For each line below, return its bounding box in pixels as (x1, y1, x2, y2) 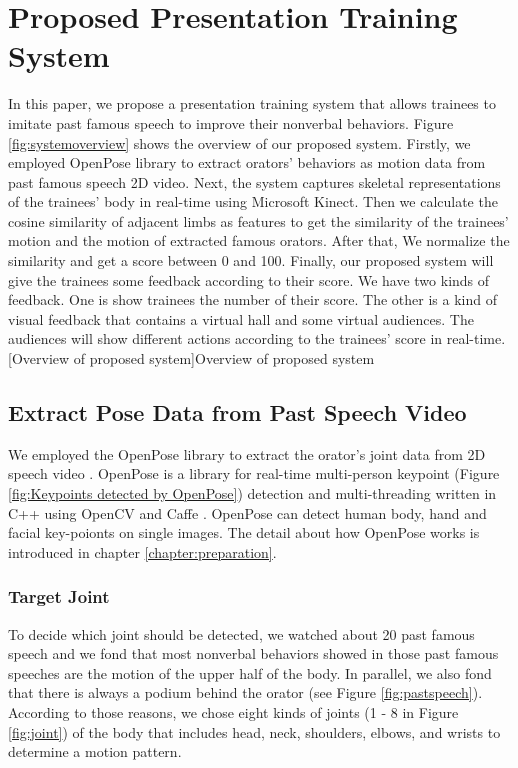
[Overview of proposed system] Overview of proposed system (8, 348, 375, 369)
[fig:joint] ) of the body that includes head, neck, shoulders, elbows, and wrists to (8, 721, 501, 742)
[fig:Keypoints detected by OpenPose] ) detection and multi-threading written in (8, 483, 497, 504)
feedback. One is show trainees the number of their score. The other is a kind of (8, 289, 497, 310)
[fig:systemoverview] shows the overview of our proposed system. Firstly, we (8, 132, 471, 153)
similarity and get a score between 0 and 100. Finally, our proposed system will (8, 250, 494, 271)
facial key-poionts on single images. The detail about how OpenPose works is (8, 522, 480, 543)
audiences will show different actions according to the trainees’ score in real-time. (8, 328, 506, 349)
